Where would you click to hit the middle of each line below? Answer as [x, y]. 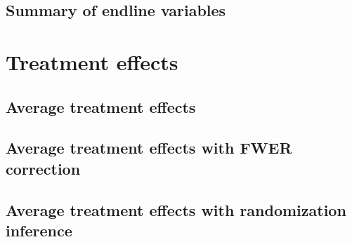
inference [39, 230]
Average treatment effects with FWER [149, 148]
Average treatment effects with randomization [176, 209]
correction [43, 168]
